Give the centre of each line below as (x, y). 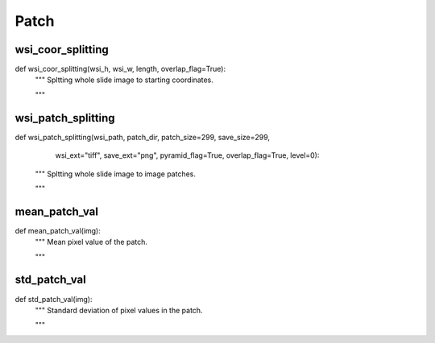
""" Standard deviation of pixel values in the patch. (119, 310)
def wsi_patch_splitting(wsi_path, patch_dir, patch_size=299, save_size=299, (142, 137)
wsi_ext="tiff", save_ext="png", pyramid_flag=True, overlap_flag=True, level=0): (187, 155)
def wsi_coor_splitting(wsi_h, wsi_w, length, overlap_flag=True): (120, 69)
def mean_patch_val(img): (58, 230)
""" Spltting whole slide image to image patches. (116, 174)
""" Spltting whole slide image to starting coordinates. (124, 80)
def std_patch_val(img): (54, 299)
